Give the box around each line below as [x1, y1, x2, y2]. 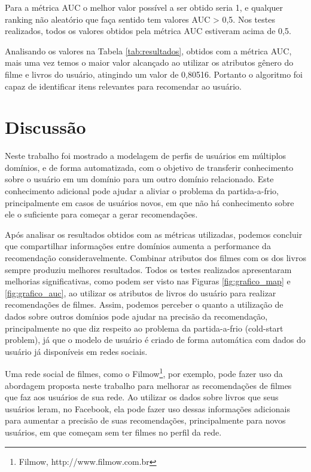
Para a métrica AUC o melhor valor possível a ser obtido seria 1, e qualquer [5, 1, 283, 13]
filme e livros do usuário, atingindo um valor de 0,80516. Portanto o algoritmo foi [5, 68, 303, 80]
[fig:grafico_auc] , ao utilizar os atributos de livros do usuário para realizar [5, 286, 276, 299]
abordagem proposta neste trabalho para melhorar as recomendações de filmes [5, 379, 292, 391]
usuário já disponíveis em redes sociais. [5, 345, 148, 357]
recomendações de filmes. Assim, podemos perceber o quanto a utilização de [5, 298, 283, 311]
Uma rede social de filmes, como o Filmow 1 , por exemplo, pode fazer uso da [5, 366, 283, 380]
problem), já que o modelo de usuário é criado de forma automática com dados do [5, 333, 306, 346]
